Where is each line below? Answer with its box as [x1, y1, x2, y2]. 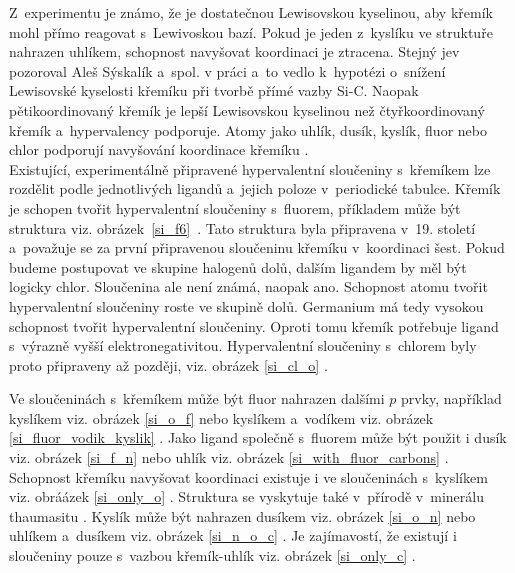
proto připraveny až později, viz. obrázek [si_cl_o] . [9, 354, 328, 375]
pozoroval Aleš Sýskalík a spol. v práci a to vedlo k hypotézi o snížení [9, 60, 446, 81]
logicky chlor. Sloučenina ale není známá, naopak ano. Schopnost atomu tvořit [9, 276, 488, 297]
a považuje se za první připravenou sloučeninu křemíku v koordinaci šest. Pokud [9, 237, 505, 258]
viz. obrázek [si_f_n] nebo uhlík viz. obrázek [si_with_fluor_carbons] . [9, 447, 449, 468]
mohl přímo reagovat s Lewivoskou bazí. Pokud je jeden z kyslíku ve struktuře [9, 21, 493, 42]
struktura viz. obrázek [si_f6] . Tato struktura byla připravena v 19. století [9, 217, 476, 238]
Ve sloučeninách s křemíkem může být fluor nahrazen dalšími [9, 388, 385, 409]
